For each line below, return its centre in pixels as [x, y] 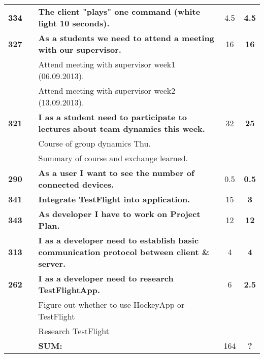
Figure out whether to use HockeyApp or [111, 305]
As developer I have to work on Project [119, 214]
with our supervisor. [80, 49]
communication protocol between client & [124, 252]
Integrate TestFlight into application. [114, 199]
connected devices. [76, 184]
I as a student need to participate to [112, 117]
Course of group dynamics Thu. [94, 143]
